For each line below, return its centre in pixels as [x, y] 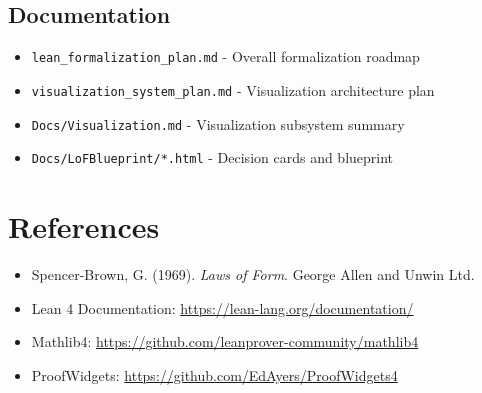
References [84, 226]
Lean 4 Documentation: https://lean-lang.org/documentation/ [222, 307]
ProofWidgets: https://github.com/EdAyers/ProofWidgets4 [214, 374]
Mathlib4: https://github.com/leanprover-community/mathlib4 [225, 341]
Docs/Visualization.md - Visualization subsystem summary [218, 123]
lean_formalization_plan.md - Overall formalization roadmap [225, 56]
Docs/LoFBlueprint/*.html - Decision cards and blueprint [212, 157]
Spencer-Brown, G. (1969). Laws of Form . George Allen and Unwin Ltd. [253, 273]
